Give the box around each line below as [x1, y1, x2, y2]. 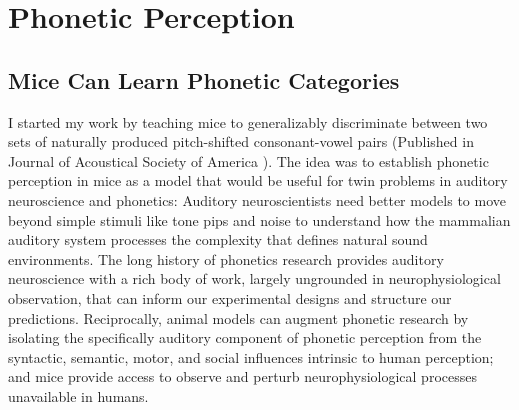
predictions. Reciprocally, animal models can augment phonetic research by [8, 307, 469, 328]
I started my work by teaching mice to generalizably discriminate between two [8, 111, 488, 132]
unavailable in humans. [8, 385, 149, 406]
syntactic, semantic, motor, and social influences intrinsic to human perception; [8, 346, 494, 367]
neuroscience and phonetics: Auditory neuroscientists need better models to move [8, 189, 506, 210]
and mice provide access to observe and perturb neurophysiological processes [8, 366, 477, 387]
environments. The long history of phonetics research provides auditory [8, 248, 444, 269]
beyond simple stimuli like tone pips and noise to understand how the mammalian [8, 209, 511, 230]
